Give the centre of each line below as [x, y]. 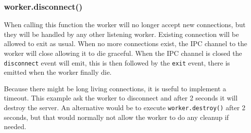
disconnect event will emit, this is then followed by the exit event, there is [117, 62]
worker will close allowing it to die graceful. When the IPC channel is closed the [123, 53]
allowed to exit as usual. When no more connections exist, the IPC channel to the [126, 43]
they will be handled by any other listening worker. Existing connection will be [121, 34]
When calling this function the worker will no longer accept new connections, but [125, 25]
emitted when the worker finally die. [58, 72]
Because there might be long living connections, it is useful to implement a [115, 88]
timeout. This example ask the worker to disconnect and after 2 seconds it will [121, 98]
